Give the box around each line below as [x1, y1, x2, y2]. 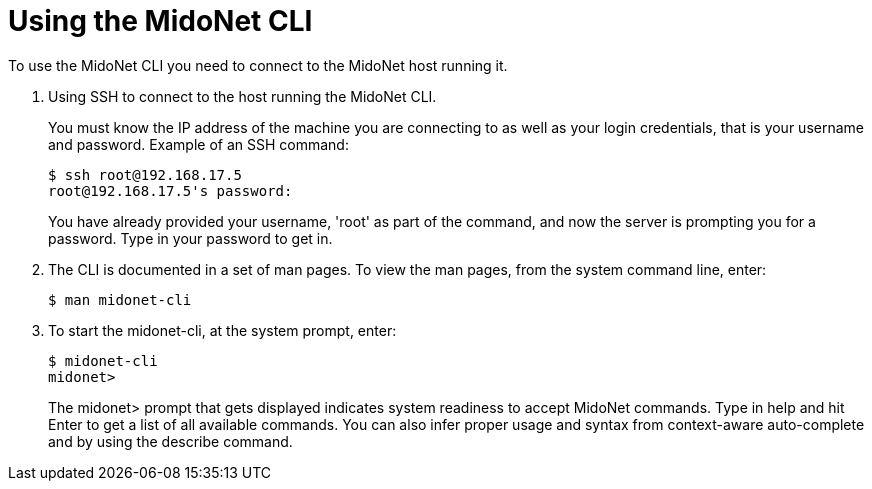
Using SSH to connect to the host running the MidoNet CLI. [48, 87, 437, 105]
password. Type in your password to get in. [48, 229, 333, 247]
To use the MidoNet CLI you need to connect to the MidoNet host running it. [8, 56, 508, 74]
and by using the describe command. [48, 432, 293, 450]
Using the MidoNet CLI [8, 4, 313, 38]
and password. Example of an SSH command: [48, 135, 349, 153]
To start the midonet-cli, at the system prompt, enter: [48, 321, 397, 339]
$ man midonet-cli [48, 291, 192, 308]
